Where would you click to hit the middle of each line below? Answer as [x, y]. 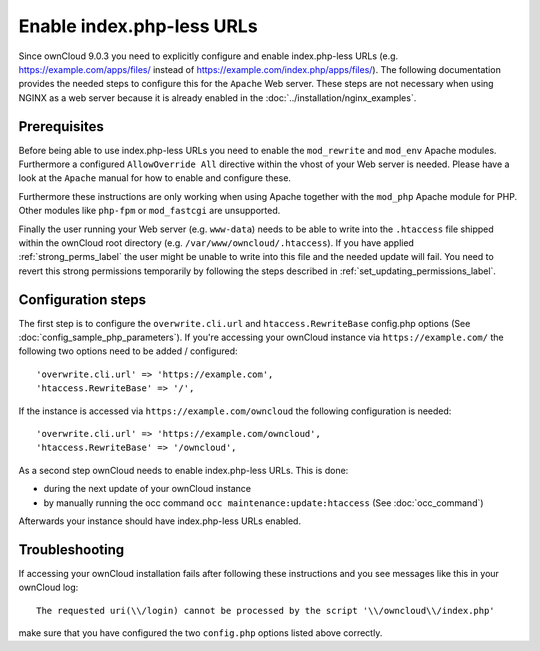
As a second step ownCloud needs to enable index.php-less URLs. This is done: [183, 470]
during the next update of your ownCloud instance [147, 489]
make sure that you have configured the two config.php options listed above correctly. [200, 633]
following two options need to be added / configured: [128, 351]
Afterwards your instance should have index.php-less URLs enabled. [160, 521]
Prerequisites [61, 126]
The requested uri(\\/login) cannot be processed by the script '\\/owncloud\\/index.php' [265, 610]
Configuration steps [82, 299]
